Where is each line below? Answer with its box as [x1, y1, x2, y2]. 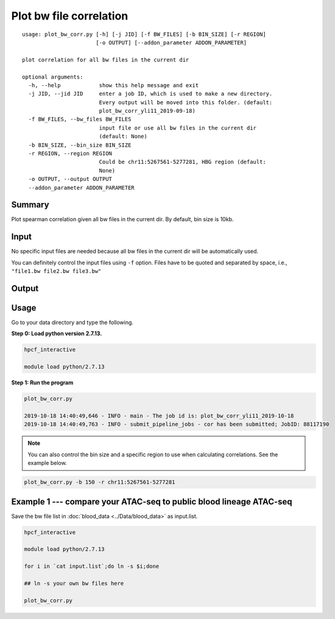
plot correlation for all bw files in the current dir [22, 56, 189, 63]
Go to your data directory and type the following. [11, 319, 134, 326]
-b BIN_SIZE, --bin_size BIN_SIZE [28, 141, 132, 149]
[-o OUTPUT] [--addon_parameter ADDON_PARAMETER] [95, 39, 247, 46]
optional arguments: [22, 73, 83, 80]
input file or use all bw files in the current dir [99, 124, 257, 131]
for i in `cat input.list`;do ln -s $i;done [24, 563, 160, 570]
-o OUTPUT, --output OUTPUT [28, 175, 113, 183]
